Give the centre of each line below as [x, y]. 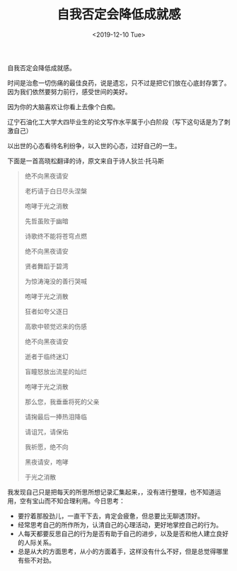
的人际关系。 [36, 542]
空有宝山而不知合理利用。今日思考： [72, 501]
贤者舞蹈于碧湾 [46, 266]
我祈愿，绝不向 [46, 446]
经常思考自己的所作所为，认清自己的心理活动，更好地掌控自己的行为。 [120, 524]
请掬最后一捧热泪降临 [56, 417]
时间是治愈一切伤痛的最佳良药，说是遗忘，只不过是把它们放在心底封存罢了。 [119, 83]
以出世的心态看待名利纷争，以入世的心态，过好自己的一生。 [94, 145]
